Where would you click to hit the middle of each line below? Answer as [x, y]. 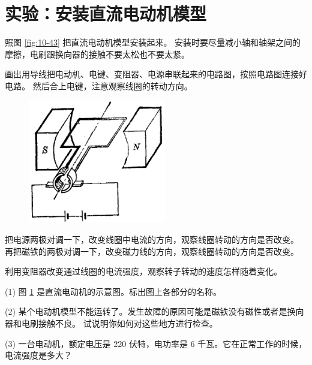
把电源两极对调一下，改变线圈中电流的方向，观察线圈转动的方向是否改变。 [152, 239]
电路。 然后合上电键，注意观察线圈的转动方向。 [99, 85]
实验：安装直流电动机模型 [106, 13]
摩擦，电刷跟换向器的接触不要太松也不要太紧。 [97, 54]
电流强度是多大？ [38, 355]
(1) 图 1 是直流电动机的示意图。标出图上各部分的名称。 [113, 291]
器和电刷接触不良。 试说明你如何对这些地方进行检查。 [111, 323]
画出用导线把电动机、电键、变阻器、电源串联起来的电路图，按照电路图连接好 [156, 74]
